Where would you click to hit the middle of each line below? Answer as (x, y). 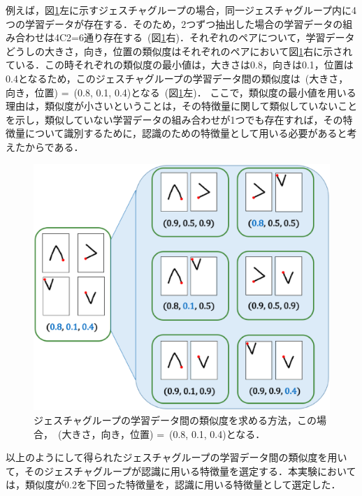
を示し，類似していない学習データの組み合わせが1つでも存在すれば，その (174, 119)
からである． (54, 146)
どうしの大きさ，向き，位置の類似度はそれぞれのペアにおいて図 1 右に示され (179, 51)
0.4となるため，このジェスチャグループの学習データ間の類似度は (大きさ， (177, 78)
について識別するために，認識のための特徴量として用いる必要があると (186, 133)
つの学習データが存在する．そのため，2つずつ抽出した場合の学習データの (174, 23)
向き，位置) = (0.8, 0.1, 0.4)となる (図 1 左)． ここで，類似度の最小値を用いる (181, 92)
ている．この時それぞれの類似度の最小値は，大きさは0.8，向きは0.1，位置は (180, 65)
